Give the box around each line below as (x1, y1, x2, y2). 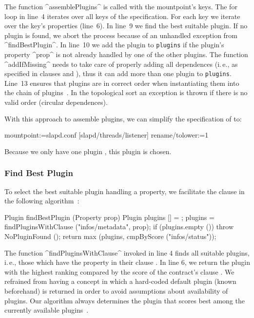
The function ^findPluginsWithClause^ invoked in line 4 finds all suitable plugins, (4, 247, 250, 258)
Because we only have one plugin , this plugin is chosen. (4, 146, 172, 156)
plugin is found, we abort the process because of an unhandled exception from (4, 30, 238, 40)
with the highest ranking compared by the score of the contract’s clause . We (4, 266, 234, 277)
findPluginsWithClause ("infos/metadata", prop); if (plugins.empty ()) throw (4, 221, 234, 232)
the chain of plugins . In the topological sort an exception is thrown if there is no (4, 87, 248, 98)
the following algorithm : (4, 196, 79, 206)
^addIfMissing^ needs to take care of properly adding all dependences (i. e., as (4, 59, 238, 69)
